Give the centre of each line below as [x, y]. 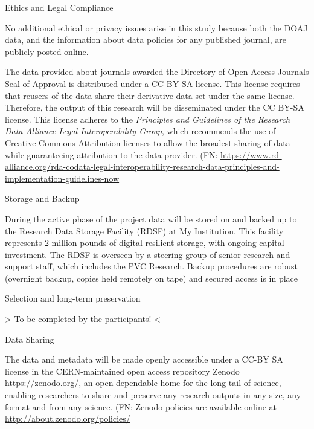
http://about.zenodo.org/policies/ [68, 418]
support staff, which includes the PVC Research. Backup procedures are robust [152, 266]
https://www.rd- [251, 154]
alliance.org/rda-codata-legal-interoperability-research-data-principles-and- [142, 166]
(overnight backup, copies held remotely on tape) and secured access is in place [152, 278]
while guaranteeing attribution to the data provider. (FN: [111, 154]
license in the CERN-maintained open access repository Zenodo [122, 371]
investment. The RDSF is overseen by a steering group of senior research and [148, 254]
